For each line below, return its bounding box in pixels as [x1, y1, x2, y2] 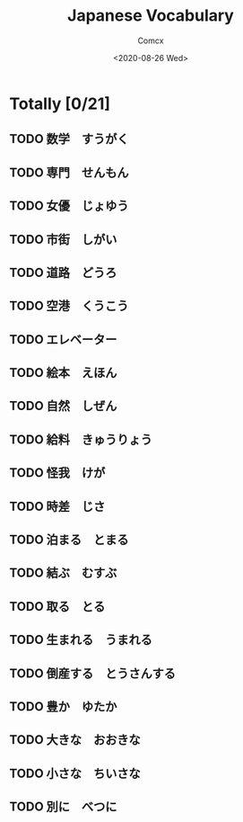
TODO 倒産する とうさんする [9, 666, 177, 681]
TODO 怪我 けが [9, 465, 106, 481]
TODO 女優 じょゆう [9, 199, 129, 214]
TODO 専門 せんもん [9, 165, 129, 180]
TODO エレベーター [9, 332, 117, 347]
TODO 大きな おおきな [9, 732, 141, 747]
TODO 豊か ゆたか [9, 699, 117, 714]
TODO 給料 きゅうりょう [9, 432, 152, 447]
